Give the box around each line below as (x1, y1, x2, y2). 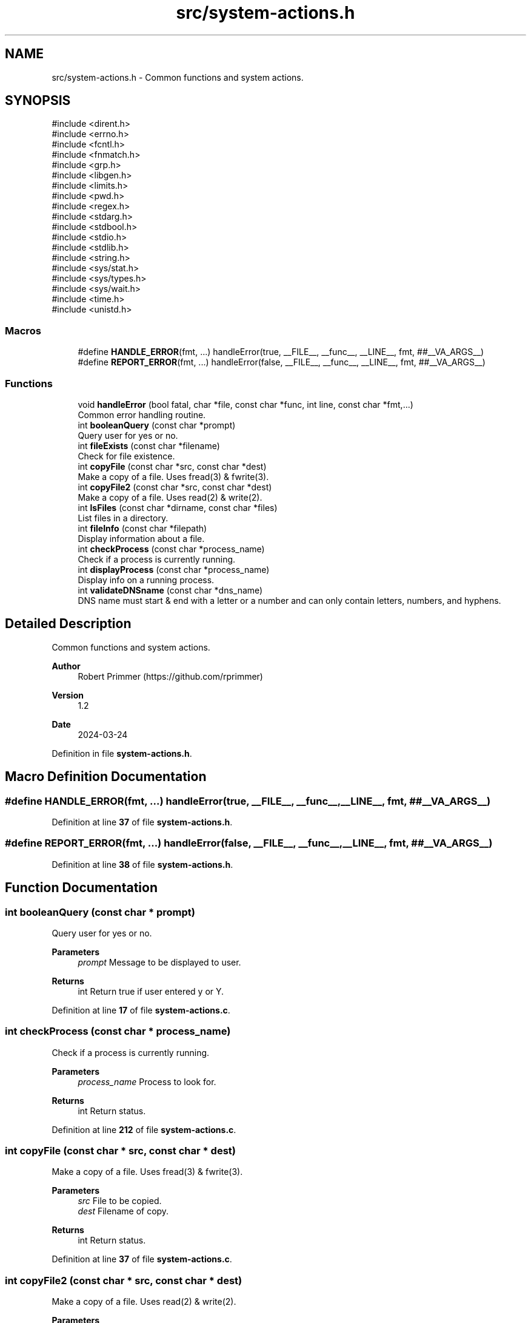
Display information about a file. (78, 533, 205, 544)
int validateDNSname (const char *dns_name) (78, 584, 263, 595)
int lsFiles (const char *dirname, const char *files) (78, 502, 278, 513)
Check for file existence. (78, 450, 175, 461)
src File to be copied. (78, 1196, 162, 1206)
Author (52, 660, 81, 671)
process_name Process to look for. (78, 1076, 216, 1087)
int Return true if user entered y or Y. (78, 986, 224, 996)
